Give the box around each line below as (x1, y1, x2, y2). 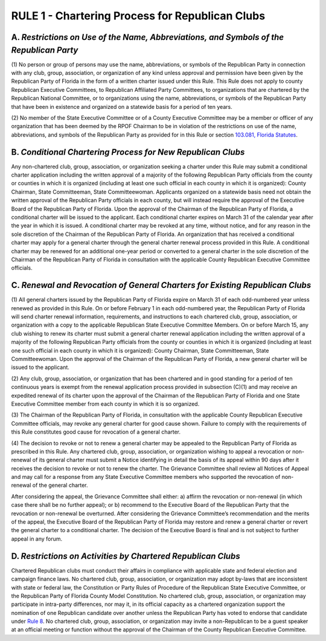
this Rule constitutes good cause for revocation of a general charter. (11, 428, 181, 435)
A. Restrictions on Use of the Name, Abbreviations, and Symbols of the (11, 32, 284, 42)
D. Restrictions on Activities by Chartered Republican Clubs (11, 551, 241, 561)
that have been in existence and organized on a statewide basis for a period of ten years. (11, 103, 232, 110)
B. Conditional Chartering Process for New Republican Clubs (11, 147, 245, 157)
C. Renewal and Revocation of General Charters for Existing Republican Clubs (11, 280, 312, 290)
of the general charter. (32, 481, 88, 489)
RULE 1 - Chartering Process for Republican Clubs (11, 9, 266, 22)
